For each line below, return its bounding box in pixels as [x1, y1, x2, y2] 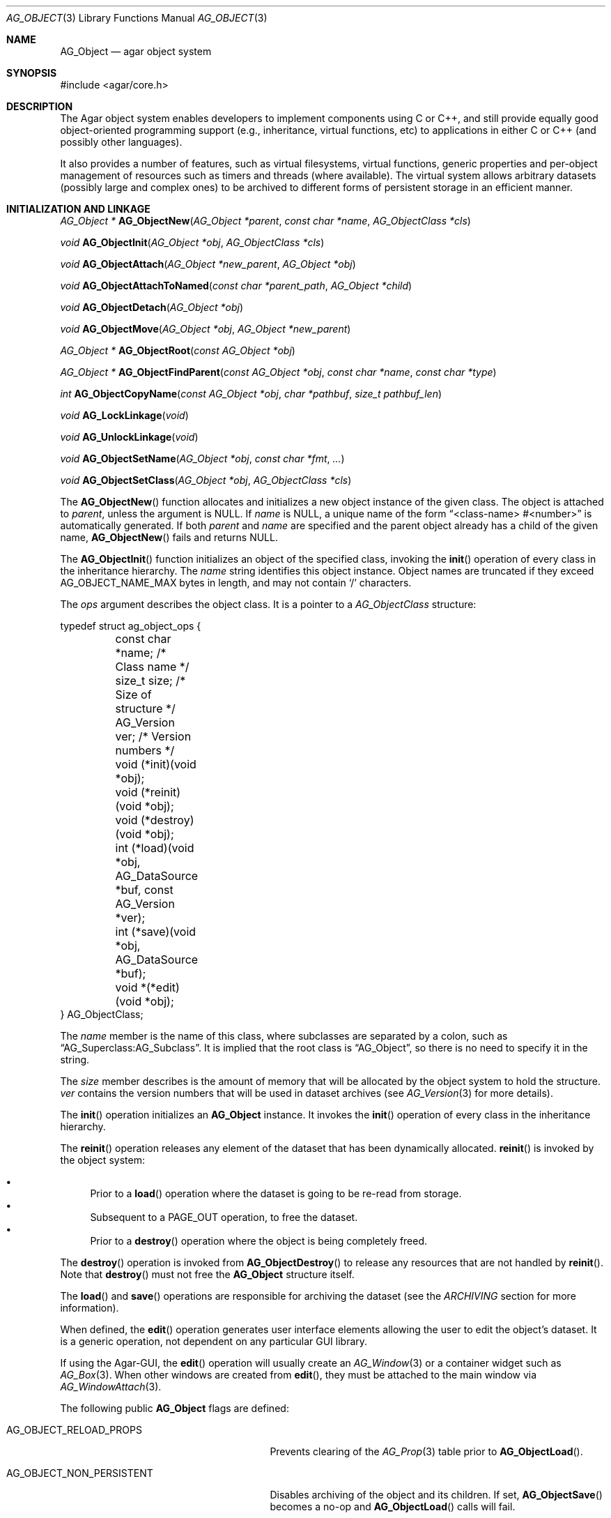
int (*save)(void [115, 925, 196, 939]
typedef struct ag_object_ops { [60, 620, 201, 632]
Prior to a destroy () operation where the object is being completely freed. [90, 1235, 428, 1247]
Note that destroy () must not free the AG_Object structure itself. [60, 1268, 355, 1280]
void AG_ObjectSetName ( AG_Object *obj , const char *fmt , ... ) [60, 453, 345, 464]
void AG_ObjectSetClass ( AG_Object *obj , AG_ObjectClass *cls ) [60, 474, 352, 486]
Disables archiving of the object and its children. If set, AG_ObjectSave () [270, 1489, 603, 1501]
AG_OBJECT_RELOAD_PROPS [6, 1424, 142, 1436]
